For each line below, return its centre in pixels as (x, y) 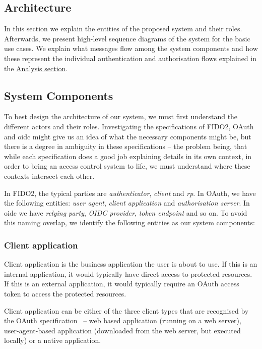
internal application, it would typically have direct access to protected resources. (128, 273)
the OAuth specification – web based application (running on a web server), (123, 320)
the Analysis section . (36, 68)
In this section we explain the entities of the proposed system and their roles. (123, 29)
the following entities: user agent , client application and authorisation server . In (127, 203)
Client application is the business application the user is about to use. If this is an (131, 264)
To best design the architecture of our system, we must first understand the (121, 116)
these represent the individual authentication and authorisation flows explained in (130, 58)
